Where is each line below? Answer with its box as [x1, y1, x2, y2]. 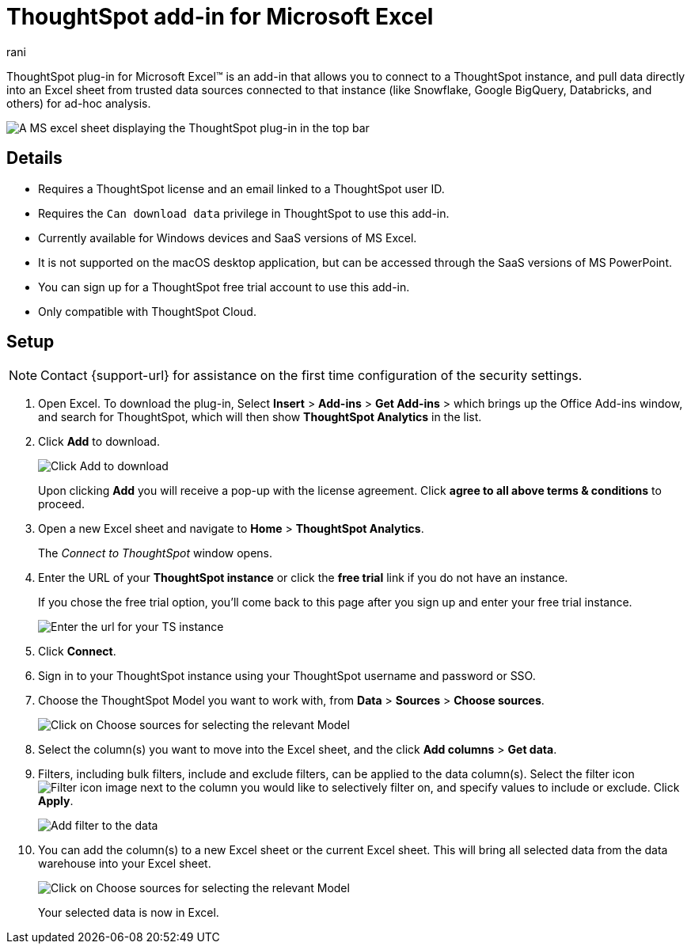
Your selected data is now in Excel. [38, 906, 219, 920]
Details [6, 148, 63, 169]
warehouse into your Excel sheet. [38, 857, 211, 871]
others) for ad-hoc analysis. [6, 96, 151, 110]
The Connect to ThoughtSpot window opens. [38, 546, 273, 560]
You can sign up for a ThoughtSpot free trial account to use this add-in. [38, 279, 410, 294]
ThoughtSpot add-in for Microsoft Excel [6, 3, 434, 30]
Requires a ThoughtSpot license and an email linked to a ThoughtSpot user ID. [38, 181, 445, 196]
